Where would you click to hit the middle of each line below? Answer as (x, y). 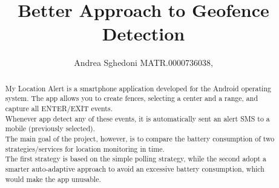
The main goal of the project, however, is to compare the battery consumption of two (140, 138)
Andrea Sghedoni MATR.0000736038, (143, 63)
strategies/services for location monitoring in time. (85, 148)
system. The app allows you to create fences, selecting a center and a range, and (131, 98)
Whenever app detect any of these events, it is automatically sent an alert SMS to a (137, 118)
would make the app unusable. (53, 179)
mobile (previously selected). (50, 128)
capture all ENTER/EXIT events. (59, 109)
